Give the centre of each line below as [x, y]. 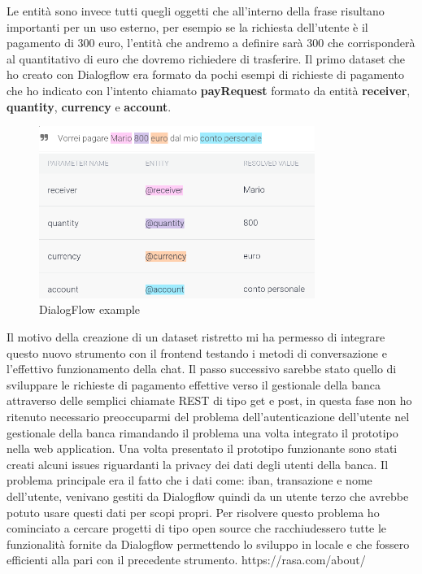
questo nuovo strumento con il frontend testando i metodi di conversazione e [197, 352]
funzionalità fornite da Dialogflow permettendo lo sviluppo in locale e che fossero [208, 544]
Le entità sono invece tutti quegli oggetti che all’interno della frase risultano [196, 11]
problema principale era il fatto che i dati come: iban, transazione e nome [189, 480]
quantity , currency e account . [89, 106]
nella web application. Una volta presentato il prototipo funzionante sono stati [202, 448]
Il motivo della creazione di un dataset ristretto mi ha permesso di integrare [196, 337]
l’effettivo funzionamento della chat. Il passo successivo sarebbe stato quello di [202, 369]
